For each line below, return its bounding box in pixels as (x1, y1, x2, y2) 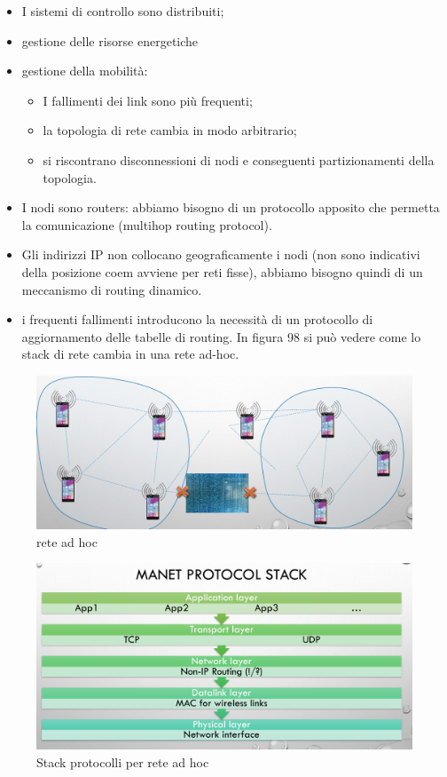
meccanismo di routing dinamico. (21, 280, 202, 298)
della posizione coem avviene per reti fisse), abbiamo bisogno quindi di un (21, 262, 423, 281)
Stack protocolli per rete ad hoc (36, 752, 209, 771)
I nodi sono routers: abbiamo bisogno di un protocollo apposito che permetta (21, 198, 440, 217)
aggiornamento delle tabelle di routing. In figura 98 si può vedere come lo (21, 327, 421, 345)
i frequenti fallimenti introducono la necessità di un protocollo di (21, 310, 373, 329)
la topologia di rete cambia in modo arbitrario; (43, 121, 297, 139)
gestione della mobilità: (21, 61, 148, 80)
